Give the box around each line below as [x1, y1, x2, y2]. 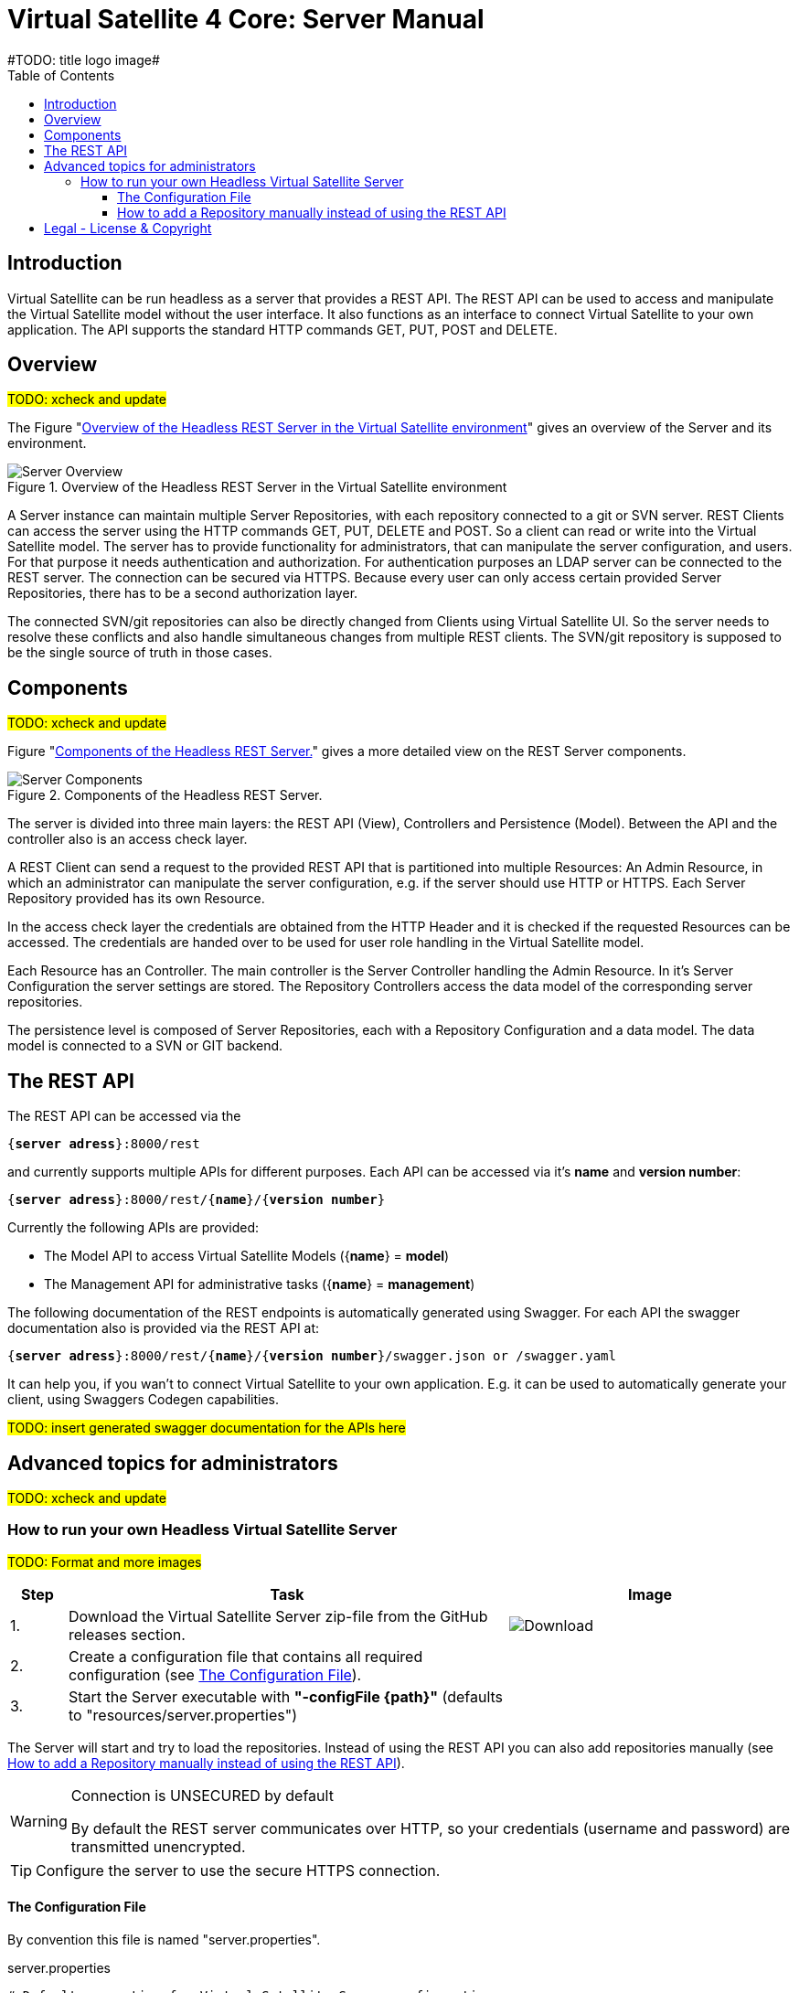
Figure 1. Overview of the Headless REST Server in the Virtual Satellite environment [7, 479, 507, 496]
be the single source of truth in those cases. [7, 645, 272, 661]
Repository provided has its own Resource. [7, 890, 265, 907]
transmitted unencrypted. [70, 1837, 246, 1856]
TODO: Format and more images [7, 1553, 202, 1570]
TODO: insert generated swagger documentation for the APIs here [7, 1420, 406, 1436]
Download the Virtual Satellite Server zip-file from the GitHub [68, 1606, 488, 1625]
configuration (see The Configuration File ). [68, 1665, 362, 1684]
